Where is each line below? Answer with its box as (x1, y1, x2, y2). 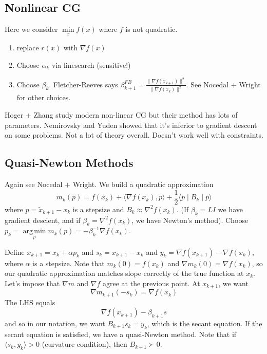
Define (5, 246, 25, 257)
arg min (23, 228, 46, 235)
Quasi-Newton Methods (5, 155, 133, 171)
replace (16, 42, 39, 53)
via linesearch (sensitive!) (52, 60, 131, 70)
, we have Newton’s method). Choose (131, 214, 249, 225)
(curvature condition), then (42, 339, 127, 349)
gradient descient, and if (5, 214, 81, 225)
